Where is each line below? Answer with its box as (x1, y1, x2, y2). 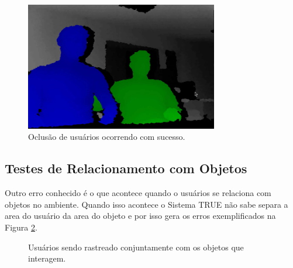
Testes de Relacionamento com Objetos (5, 159, 247, 177)
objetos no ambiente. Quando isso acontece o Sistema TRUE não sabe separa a (5, 198, 288, 210)
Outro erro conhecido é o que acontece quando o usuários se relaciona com (5, 187, 271, 199)
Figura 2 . (5, 221, 37, 233)
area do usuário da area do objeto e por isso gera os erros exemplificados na (5, 209, 276, 222)
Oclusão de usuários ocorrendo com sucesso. (28, 130, 185, 143)
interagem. (28, 252, 66, 264)
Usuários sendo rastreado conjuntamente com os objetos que (28, 240, 244, 253)
